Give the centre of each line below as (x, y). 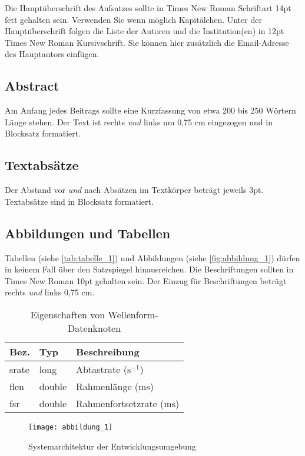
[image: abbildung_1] (71, 427)
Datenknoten (95, 328)
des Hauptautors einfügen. (52, 54)
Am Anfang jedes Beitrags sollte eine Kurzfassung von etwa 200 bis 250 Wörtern (150, 110)
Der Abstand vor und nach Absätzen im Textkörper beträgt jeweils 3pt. (134, 190)
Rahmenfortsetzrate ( (120, 403)
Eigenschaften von (68, 314)
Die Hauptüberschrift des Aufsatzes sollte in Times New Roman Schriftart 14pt (148, 8)
